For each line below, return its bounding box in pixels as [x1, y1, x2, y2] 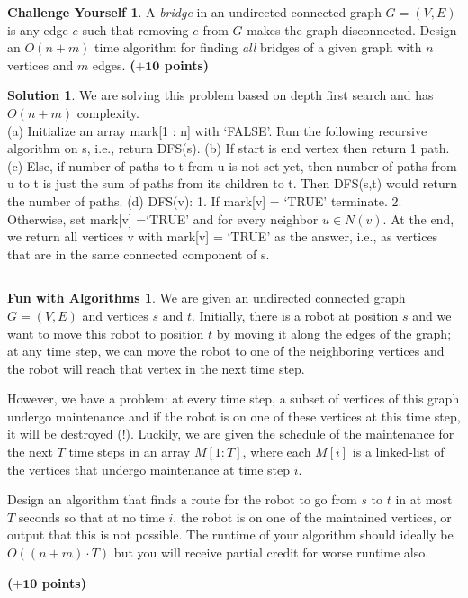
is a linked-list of [352, 442, 445, 461]
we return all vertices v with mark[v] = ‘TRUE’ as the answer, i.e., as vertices [7, 227, 438, 246]
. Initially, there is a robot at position [191, 305, 399, 324]
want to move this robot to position [7, 323, 204, 342]
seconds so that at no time [18, 507, 165, 526]
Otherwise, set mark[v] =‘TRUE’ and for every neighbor [7, 209, 319, 228]
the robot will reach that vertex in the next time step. [7, 358, 305, 377]
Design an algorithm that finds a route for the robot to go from [7, 490, 357, 509]
